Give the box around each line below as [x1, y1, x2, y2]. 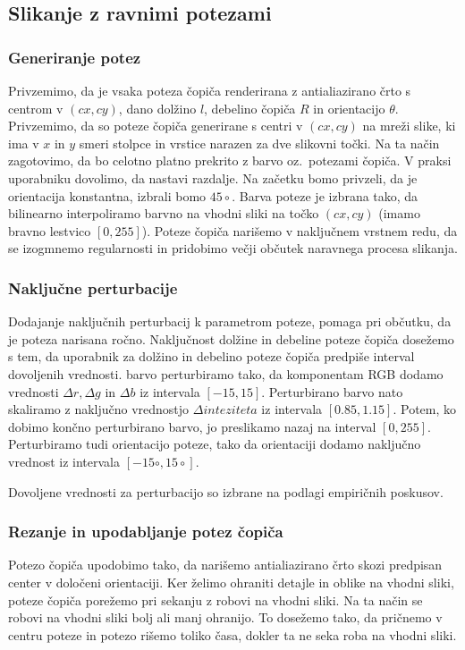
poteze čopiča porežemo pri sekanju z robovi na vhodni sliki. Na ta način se [8, 590, 423, 609]
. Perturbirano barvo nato [261, 382, 403, 401]
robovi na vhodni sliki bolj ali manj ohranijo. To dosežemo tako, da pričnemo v [8, 608, 443, 627]
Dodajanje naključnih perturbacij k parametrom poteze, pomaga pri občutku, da [8, 312, 452, 331]
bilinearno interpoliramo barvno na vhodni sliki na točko [8, 204, 319, 223]
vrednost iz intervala [8, 452, 120, 470]
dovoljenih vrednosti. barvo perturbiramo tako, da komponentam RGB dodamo [8, 364, 444, 383]
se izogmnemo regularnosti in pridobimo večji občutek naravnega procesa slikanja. [8, 239, 458, 257]
